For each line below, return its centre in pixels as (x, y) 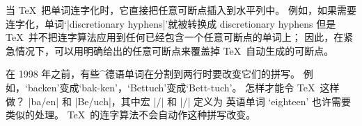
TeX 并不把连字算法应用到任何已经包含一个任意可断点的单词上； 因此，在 (175, 37)
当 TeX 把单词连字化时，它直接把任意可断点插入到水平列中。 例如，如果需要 (181, 10)
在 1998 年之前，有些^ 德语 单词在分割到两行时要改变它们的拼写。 (153, 74)
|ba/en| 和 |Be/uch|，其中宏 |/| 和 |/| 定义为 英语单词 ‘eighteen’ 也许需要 (190, 101)
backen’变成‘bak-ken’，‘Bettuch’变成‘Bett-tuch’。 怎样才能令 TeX (171, 87)
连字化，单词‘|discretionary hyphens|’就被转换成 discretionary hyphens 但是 (171, 23)
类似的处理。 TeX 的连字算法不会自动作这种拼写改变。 (131, 115)
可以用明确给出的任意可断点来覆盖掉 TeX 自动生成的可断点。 (194, 50)
